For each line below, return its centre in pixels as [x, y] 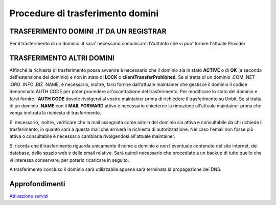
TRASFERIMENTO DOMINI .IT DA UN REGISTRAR [88, 31]
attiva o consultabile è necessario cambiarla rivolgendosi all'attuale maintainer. [93, 136]
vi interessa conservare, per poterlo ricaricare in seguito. [69, 160]
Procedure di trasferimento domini [84, 13]
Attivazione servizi [29, 196]
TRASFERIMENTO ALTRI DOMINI [62, 58]
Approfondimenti [37, 184]
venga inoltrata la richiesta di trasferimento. [55, 113]
